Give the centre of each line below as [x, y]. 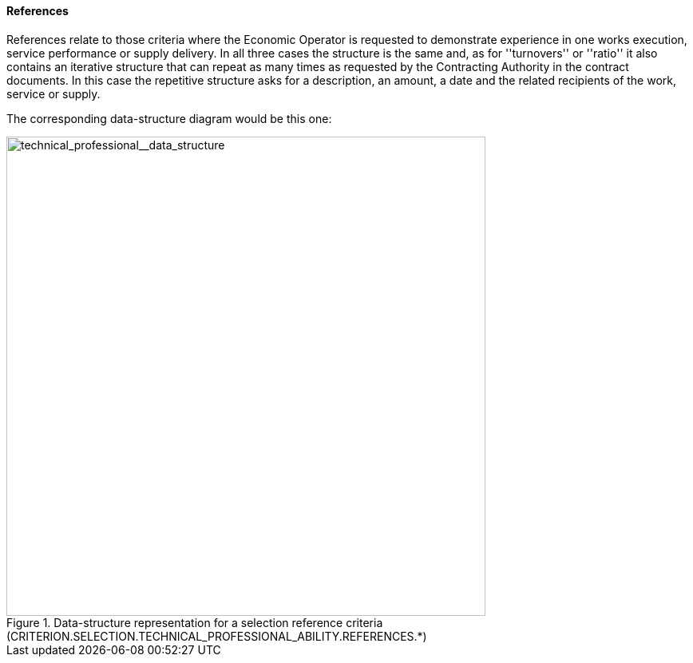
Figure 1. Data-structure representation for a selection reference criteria [195, 622]
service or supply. [53, 93]
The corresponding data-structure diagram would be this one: [169, 118]
